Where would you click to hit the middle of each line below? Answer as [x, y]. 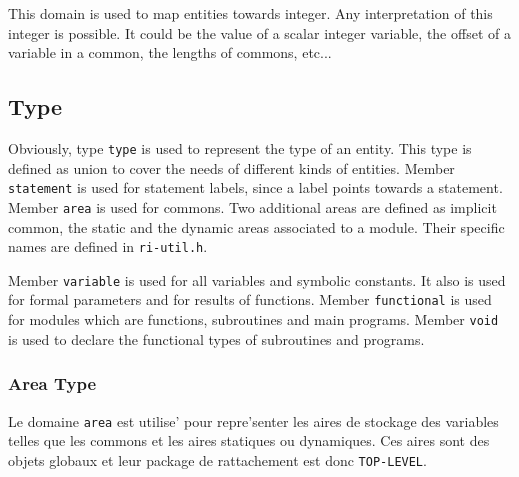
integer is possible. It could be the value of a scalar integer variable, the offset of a [259, 32]
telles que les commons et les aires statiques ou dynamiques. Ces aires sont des [249, 440]
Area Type [52, 383]
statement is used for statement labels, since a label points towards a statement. [255, 187]
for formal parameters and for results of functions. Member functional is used [250, 299]
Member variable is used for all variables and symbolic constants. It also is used [257, 279]
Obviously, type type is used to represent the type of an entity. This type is [240, 147]
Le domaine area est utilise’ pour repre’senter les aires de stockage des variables [253, 420]
